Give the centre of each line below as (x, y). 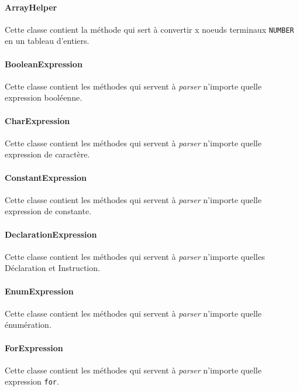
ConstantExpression (46, 177)
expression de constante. (48, 211)
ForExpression (34, 347)
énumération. (28, 325)
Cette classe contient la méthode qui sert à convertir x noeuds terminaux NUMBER (149, 29)
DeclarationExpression (51, 234)
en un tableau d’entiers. (47, 41)
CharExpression (37, 120)
